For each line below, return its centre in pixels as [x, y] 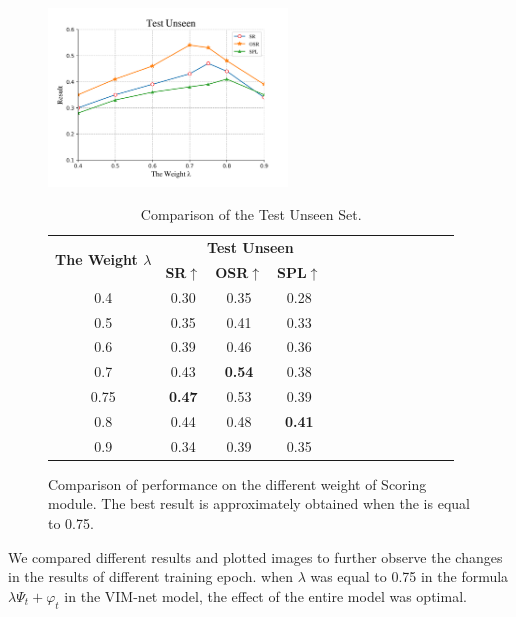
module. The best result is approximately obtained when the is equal [259, 503]
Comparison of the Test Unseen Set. [251, 214]
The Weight [96, 259]
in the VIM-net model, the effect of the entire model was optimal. [265, 595]
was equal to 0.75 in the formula [409, 576]
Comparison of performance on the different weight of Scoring [237, 483]
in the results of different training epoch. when [150, 576]
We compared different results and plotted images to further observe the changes [255, 556]
